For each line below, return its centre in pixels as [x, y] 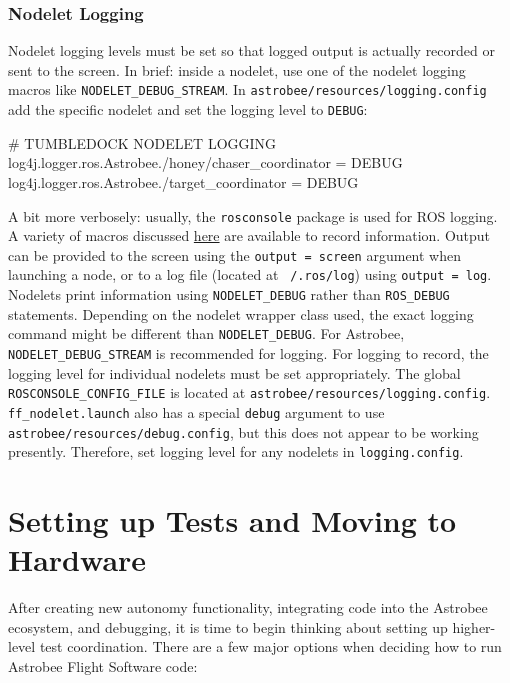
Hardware [77, 559]
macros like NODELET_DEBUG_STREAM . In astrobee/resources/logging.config [247, 89]
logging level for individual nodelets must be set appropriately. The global [234, 372]
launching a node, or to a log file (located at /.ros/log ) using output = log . [250, 274]
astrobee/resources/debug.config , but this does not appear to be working [243, 431]
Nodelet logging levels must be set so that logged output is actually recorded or [251, 50]
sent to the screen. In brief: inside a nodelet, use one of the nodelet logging [237, 69]
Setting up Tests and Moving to [232, 520]
